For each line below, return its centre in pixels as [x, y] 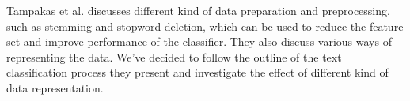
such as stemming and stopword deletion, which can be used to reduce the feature [205, 26]
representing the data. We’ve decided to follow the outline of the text [174, 56]
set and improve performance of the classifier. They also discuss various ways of [199, 41]
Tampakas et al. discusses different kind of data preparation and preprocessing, [198, 10]
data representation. [55, 87]
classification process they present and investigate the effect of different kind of [197, 72]
